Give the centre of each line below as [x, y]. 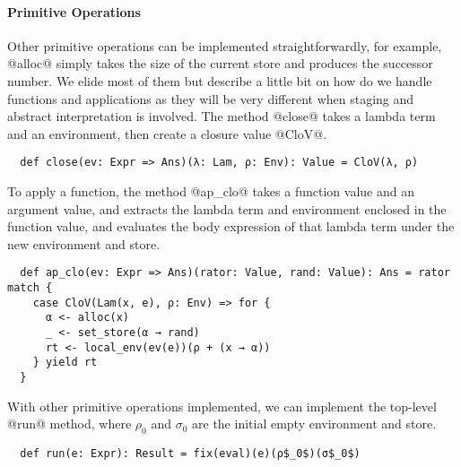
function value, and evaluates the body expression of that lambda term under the [231, 226]
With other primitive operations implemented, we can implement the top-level [222, 406]
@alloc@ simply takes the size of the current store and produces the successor [220, 63]
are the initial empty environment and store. [314, 424]
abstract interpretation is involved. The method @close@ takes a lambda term [222, 116]
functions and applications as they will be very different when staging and [211, 98]
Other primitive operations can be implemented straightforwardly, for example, [225, 45]
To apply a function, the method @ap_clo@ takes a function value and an [211, 191]
